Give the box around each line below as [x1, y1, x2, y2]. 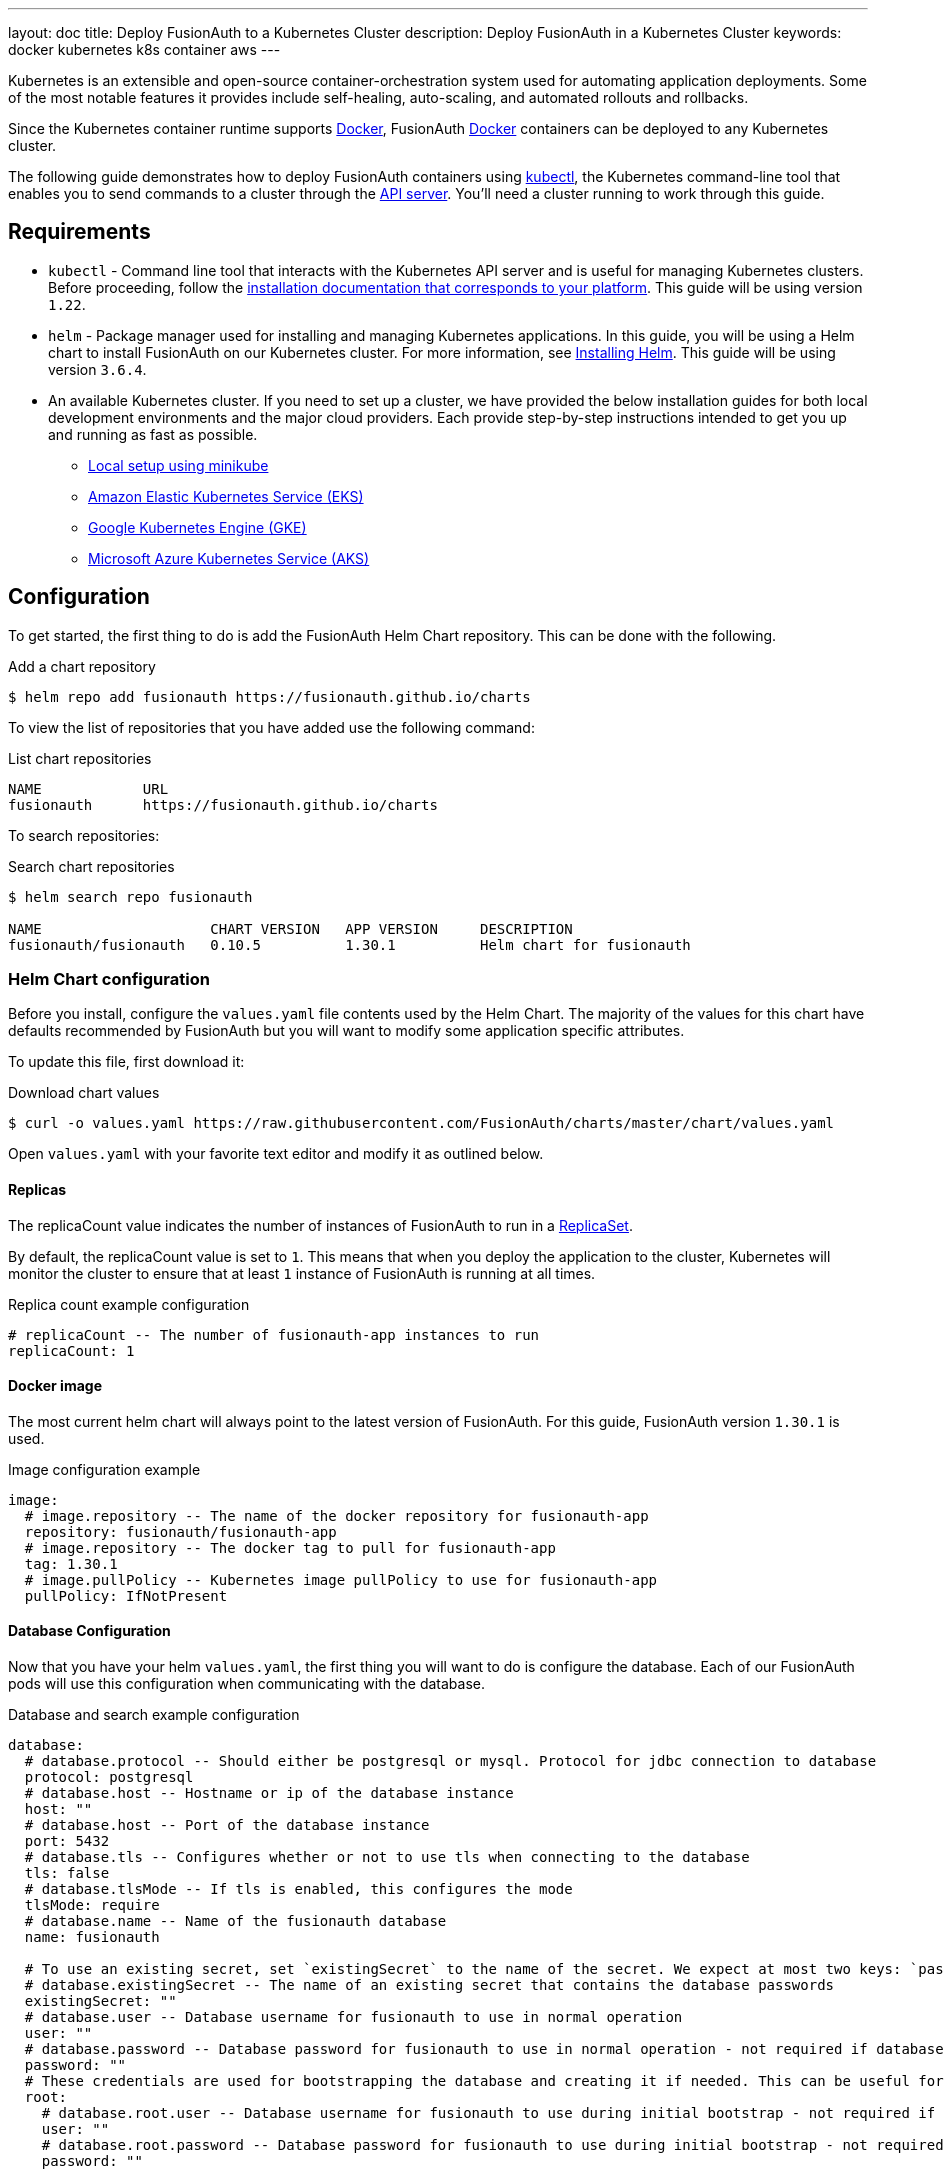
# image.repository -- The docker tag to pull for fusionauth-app [24, 1539, 556, 1556]
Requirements [8, 219, 151, 245]
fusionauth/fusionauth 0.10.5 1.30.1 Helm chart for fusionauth [8, 936, 691, 953]
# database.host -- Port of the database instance [24, 1817, 430, 1834]
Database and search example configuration [8, 1706, 300, 1724]
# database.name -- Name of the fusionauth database [24, 1913, 447, 1930]
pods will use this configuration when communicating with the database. [8, 1675, 486, 1693]
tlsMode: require [24, 1897, 160, 1914]
